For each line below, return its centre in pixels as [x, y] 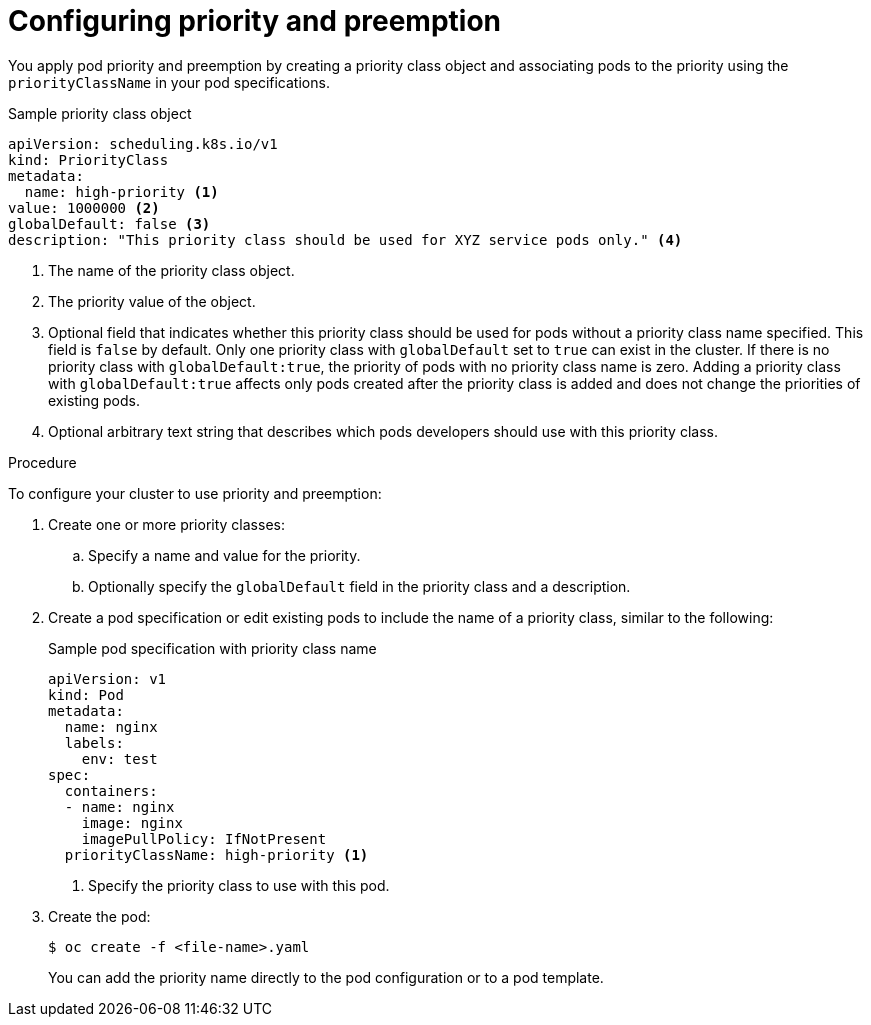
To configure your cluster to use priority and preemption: [195, 493]
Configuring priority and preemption [255, 21]
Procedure [42, 462]
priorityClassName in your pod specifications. [169, 82]
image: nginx [132, 822]
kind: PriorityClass [88, 159]
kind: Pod [86, 694]
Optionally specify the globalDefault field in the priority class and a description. [359, 586]
